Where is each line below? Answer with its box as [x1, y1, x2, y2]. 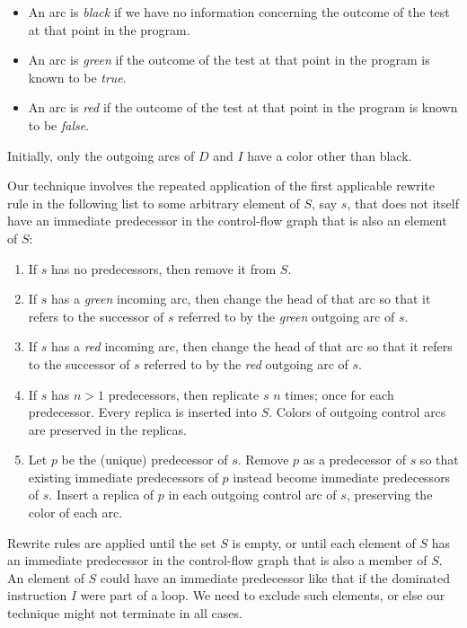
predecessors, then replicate [108, 385, 260, 403]
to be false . [28, 115, 90, 134]
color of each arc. [28, 503, 123, 522]
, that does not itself [347, 193, 459, 212]
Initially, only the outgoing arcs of [7, 146, 195, 164]
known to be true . [28, 67, 127, 86]
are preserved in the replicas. [28, 420, 187, 438]
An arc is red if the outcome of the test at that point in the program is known [28, 98, 458, 117]
